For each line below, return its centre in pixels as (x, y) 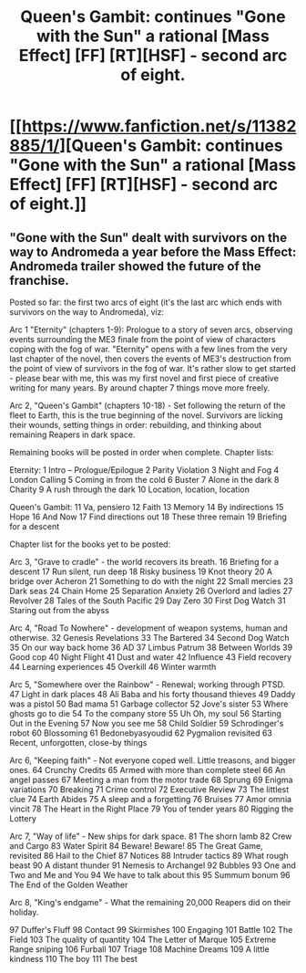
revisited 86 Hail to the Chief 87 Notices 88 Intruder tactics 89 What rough (149, 856)
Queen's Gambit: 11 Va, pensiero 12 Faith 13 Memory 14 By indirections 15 (147, 507)
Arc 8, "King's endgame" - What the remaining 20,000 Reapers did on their (150, 902)
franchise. (40, 280)
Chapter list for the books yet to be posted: (90, 544)
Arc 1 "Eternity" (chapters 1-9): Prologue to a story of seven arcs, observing (151, 330)
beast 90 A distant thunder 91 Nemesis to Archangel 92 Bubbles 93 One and (153, 865)
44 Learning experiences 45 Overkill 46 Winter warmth (113, 667)
